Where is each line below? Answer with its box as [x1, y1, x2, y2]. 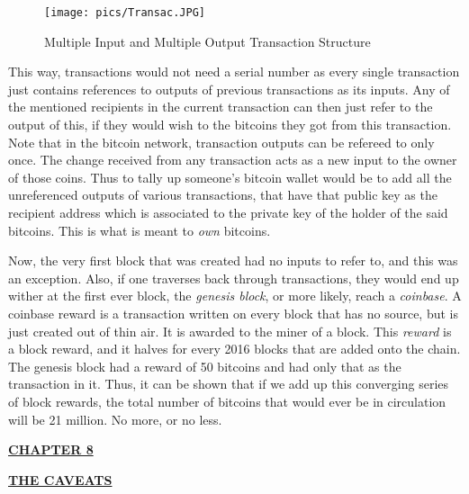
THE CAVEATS [8, 470, 113, 489]
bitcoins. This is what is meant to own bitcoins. [8, 220, 271, 239]
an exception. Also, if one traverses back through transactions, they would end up [8, 268, 459, 287]
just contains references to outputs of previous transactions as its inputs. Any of [8, 79, 450, 98]
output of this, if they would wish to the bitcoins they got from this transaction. [8, 115, 452, 134]
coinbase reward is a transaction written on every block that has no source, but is [8, 303, 459, 322]
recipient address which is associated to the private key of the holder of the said [8, 203, 448, 221]
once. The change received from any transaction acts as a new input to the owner [8, 150, 457, 169]
